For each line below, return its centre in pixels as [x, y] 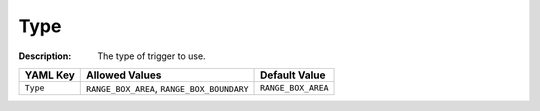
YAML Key [49, 75]
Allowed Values [124, 75]
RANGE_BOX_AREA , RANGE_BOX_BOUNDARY [167, 88]
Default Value [293, 75]
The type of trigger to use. [151, 56]
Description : [45, 56]
